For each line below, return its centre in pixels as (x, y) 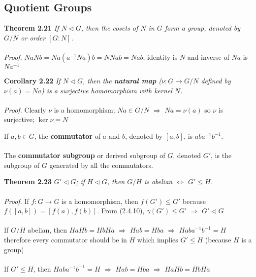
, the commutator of (67, 136)
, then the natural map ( (122, 81)
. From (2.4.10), (121, 211)
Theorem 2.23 (28, 181)
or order (33, 37)
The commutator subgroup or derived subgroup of (85, 155)
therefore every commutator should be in (65, 239)
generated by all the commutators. (101, 165)
